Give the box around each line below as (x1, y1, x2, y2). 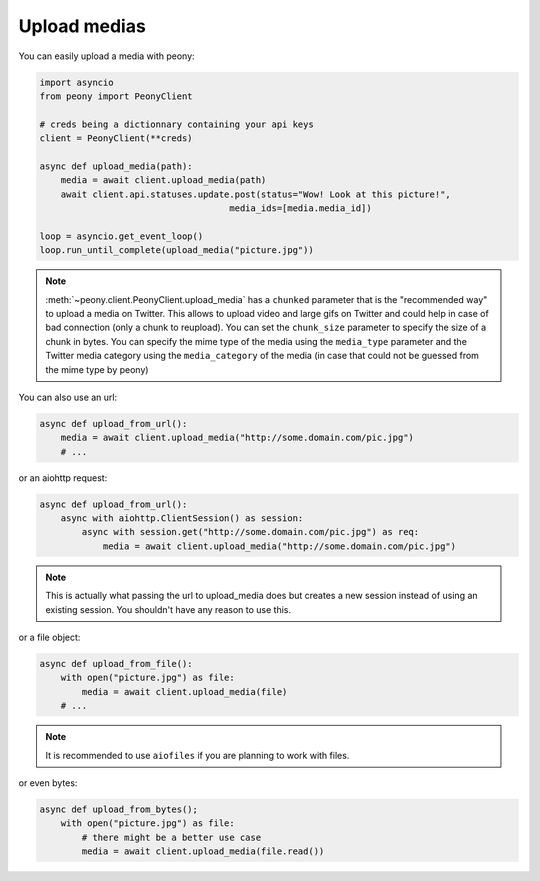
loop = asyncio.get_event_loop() (39, 230, 204, 242)
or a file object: (18, 631, 81, 643)
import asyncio (39, 76, 114, 88)
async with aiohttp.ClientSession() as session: (60, 513, 304, 524)
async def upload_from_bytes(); (39, 803, 199, 815)
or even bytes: (18, 776, 78, 789)
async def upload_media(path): (39, 160, 194, 172)
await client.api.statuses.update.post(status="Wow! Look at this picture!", (60, 188, 452, 200)
